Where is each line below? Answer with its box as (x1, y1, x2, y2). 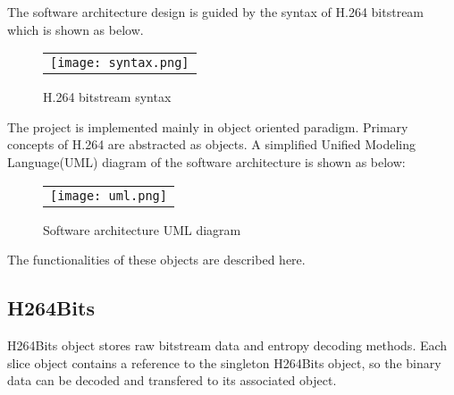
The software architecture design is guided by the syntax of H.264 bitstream (7, 3, 425, 21)
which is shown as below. (7, 20, 144, 38)
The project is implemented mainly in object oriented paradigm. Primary (7, 117, 408, 136)
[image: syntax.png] (50, 55, 189, 71)
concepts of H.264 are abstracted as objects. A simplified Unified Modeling (7, 135, 416, 154)
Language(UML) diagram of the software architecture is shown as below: (7, 152, 406, 171)
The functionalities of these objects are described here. (7, 250, 306, 269)
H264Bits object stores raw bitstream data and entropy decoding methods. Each (7, 335, 448, 354)
